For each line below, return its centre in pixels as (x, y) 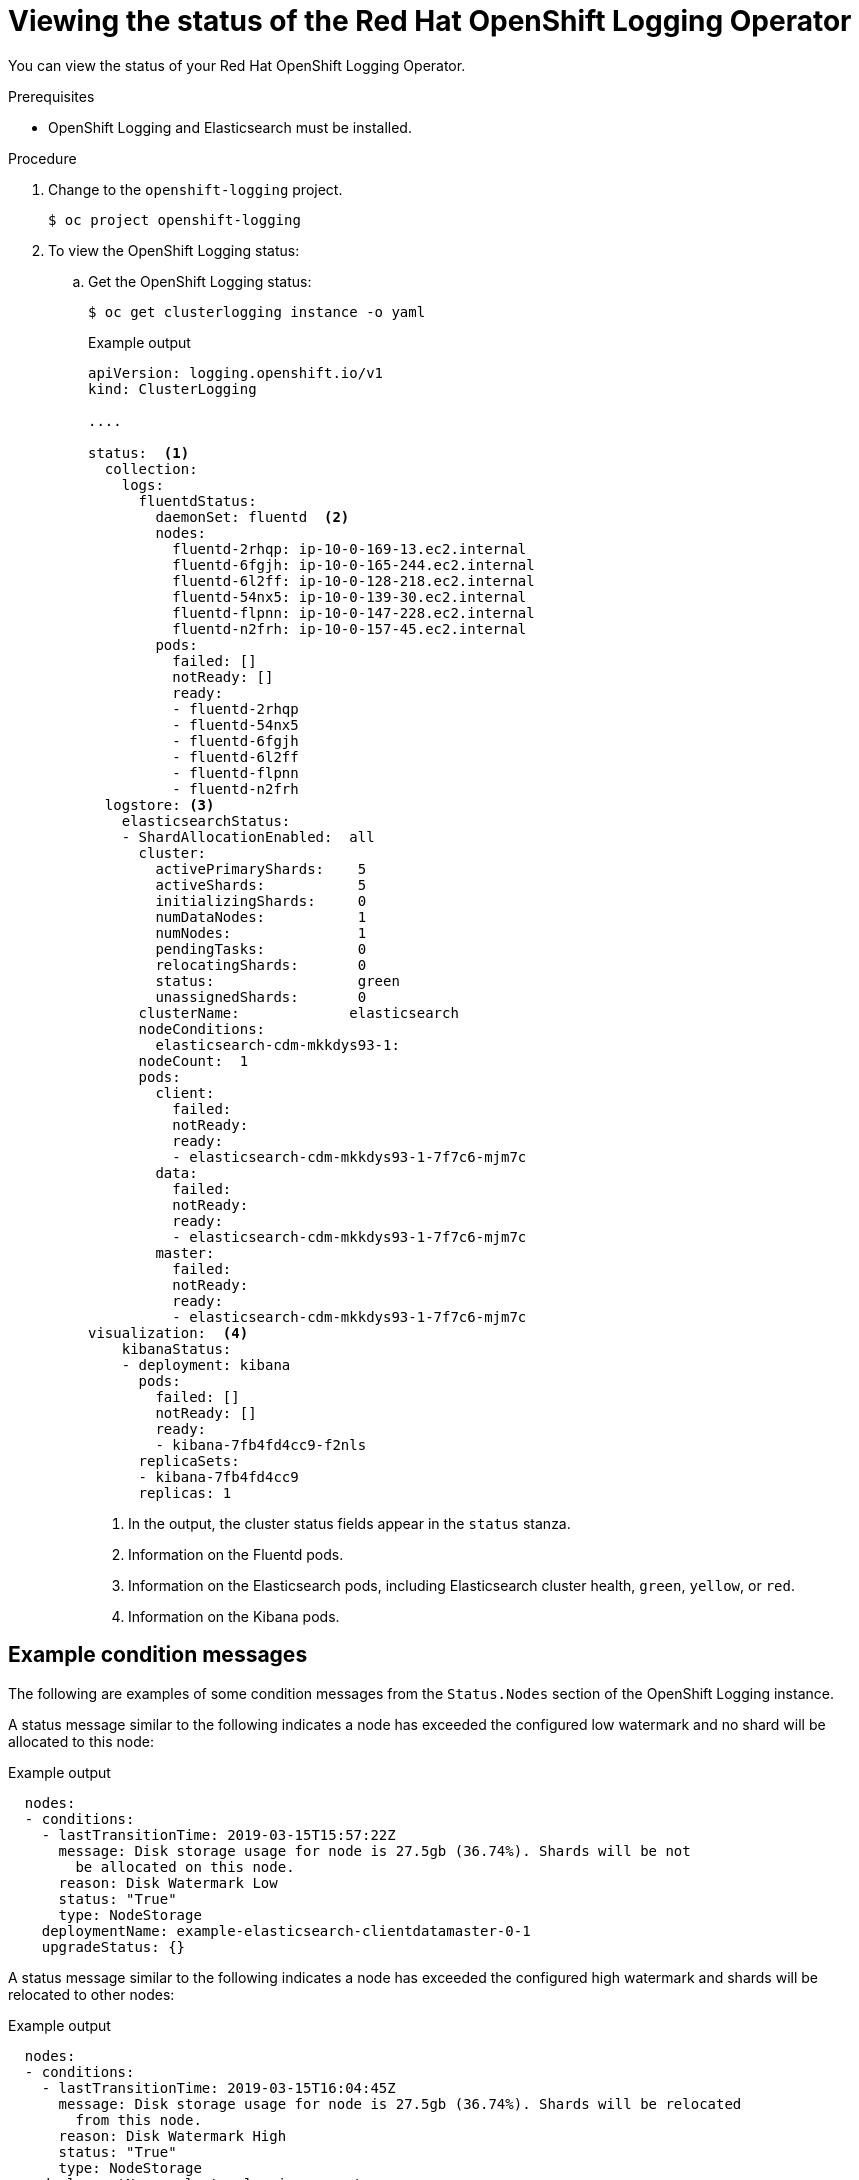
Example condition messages (158, 1655)
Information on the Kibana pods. (234, 1616)
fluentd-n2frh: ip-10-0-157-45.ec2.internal (349, 628)
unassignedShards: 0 (261, 996)
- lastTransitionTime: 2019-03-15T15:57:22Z (218, 1834)
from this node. (138, 2119)
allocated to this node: (81, 1741)
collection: (151, 468)
